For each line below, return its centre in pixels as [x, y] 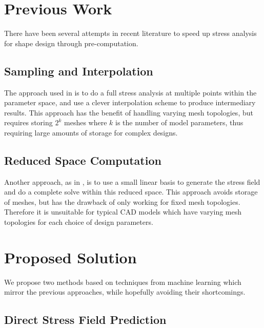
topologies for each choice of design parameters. [79, 222]
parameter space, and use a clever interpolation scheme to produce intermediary [130, 102]
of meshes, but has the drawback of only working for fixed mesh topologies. [122, 201]
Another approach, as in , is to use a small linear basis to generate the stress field [132, 181]
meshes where [86, 122]
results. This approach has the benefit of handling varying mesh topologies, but [129, 112]
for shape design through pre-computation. [71, 43]
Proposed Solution [70, 257]
